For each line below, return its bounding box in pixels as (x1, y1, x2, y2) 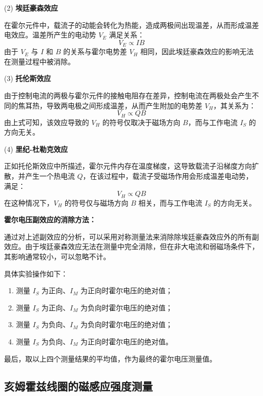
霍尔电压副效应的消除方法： (4, 214, 96, 225)
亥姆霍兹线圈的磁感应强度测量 (4, 378, 153, 393)
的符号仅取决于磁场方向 (102, 116, 181, 127)
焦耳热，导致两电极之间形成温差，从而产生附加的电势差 (18, 100, 202, 110)
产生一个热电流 (25, 171, 75, 181)
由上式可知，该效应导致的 (4, 116, 89, 127)
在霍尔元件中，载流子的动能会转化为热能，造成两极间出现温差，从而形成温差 (4, 19, 259, 30)
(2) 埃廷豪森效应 (4, 3, 58, 13)
